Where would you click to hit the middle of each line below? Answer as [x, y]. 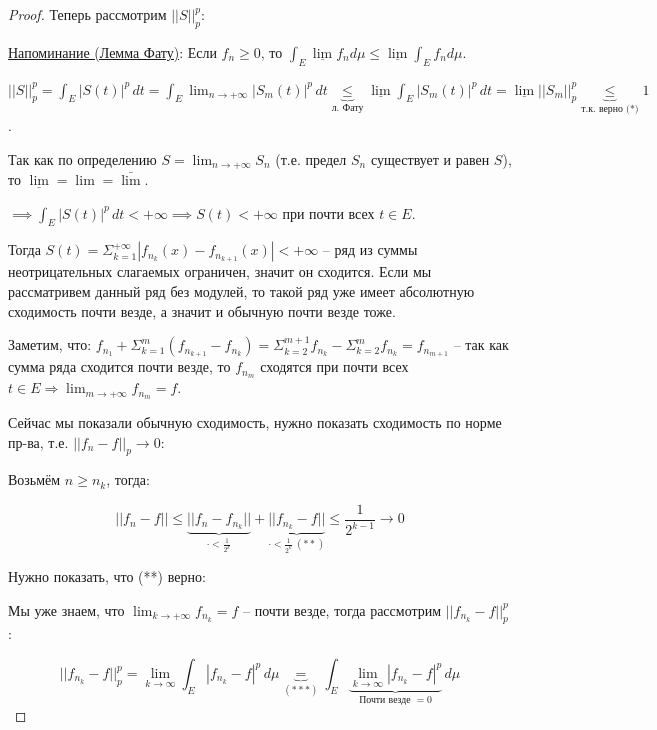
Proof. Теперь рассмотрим [87, 14]
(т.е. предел [311, 158]
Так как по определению [82, 158]
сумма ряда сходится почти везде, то [119, 366]
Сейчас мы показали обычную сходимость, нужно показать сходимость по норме [255, 421]
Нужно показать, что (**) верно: [107, 576]
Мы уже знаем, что [66, 609]
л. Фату [347, 108]
